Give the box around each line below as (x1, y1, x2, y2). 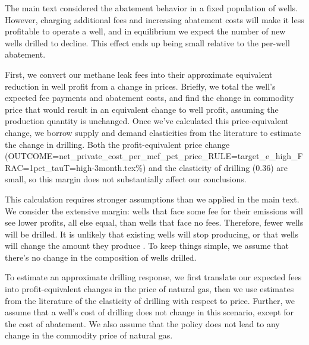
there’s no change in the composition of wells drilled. (5, 251, 197, 263)
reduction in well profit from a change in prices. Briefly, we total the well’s (5, 80, 276, 92)
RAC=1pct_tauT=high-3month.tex (5, 161, 136, 173)
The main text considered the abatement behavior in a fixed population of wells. (5, 2, 298, 14)
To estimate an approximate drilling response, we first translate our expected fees (5, 271, 302, 283)
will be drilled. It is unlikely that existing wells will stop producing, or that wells (5, 227, 299, 240)
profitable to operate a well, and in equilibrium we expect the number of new (5, 25, 286, 37)
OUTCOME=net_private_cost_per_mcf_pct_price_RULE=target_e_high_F (8, 150, 303, 162)
